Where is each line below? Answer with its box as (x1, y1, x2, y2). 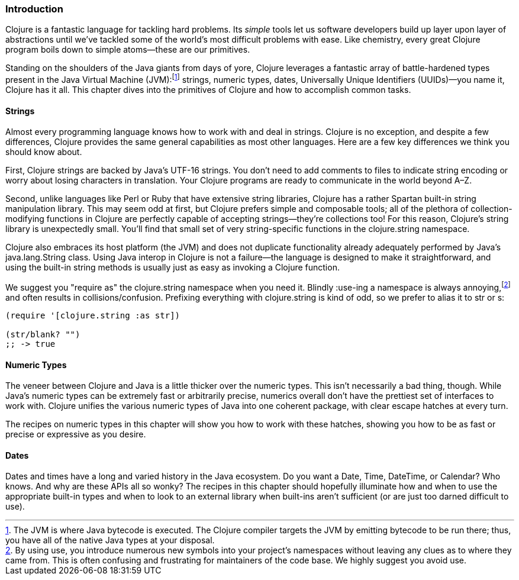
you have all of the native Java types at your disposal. (5, 535, 215, 546)
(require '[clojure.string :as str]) (5, 310, 180, 320)
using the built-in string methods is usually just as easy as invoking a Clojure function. (5, 262, 340, 273)
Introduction (5, 3, 63, 15)
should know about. (5, 147, 82, 157)
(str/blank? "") (5, 329, 80, 339)
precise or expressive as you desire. (5, 429, 146, 440)
